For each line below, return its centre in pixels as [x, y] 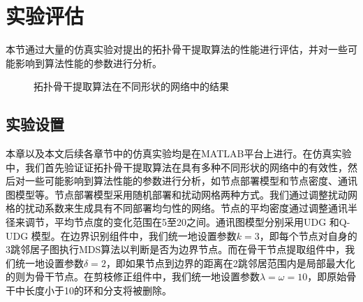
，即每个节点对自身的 [308, 235]
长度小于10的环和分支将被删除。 [98, 290]
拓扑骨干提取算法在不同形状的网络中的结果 [131, 86]
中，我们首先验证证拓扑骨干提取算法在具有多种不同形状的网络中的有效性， [177, 167]
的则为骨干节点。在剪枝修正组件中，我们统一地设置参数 [133, 276]
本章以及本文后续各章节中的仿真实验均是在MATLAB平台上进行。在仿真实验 [179, 153]
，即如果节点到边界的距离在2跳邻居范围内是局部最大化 [230, 263]
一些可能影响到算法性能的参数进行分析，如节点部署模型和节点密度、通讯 [191, 181]
